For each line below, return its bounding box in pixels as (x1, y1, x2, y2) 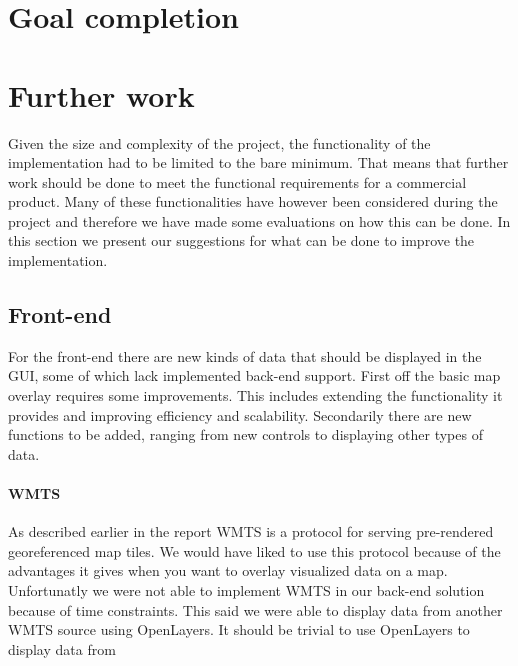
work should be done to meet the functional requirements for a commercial (8, 171, 467, 192)
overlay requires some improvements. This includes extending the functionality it (8, 385, 503, 406)
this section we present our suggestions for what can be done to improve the (8, 230, 475, 251)
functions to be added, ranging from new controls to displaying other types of (8, 424, 483, 445)
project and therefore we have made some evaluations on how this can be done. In (8, 210, 511, 231)
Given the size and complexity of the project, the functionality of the (8, 132, 431, 153)
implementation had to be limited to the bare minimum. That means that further (8, 152, 509, 173)
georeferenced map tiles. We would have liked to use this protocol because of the (8, 540, 501, 561)
